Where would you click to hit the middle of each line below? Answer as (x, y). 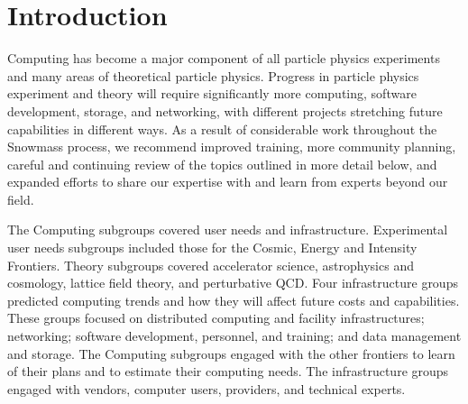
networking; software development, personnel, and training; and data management (234, 336)
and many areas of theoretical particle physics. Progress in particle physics (213, 75)
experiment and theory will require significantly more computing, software (212, 93)
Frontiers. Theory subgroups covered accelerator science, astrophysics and (211, 265)
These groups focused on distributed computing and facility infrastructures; (216, 318)
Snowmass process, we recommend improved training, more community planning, (232, 147)
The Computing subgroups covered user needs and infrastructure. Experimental (228, 230)
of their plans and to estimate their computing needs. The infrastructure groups (228, 371)
